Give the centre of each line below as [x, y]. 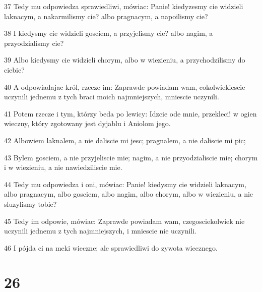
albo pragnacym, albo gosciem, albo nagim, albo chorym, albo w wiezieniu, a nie [129, 194]
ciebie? [14, 69]
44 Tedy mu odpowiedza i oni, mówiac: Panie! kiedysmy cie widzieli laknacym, [125, 184]
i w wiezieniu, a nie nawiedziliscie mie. [63, 167]
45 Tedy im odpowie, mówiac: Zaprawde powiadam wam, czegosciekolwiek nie [124, 221]
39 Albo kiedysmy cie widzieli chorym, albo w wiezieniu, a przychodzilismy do [125, 60]
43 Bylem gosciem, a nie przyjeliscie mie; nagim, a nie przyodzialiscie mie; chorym [131, 157]
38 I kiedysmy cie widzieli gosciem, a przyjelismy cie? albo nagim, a [109, 33]
